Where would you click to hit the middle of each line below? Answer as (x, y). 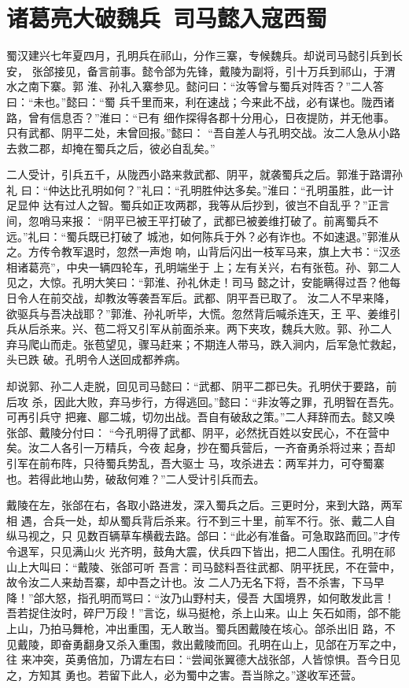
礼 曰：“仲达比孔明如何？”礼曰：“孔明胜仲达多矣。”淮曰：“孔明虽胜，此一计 (200, 189)
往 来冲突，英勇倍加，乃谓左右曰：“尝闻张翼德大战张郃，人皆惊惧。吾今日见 (204, 659)
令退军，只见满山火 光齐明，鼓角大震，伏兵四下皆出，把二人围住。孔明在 (195, 551)
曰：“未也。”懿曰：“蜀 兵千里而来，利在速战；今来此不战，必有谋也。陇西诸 (201, 101)
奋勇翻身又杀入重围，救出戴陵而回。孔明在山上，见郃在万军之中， (232, 644)
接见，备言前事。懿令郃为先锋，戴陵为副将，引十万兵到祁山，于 (219, 70)
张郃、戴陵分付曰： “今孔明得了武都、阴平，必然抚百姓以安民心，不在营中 (198, 432)
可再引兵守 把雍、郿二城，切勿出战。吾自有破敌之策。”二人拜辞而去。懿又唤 (201, 417)
